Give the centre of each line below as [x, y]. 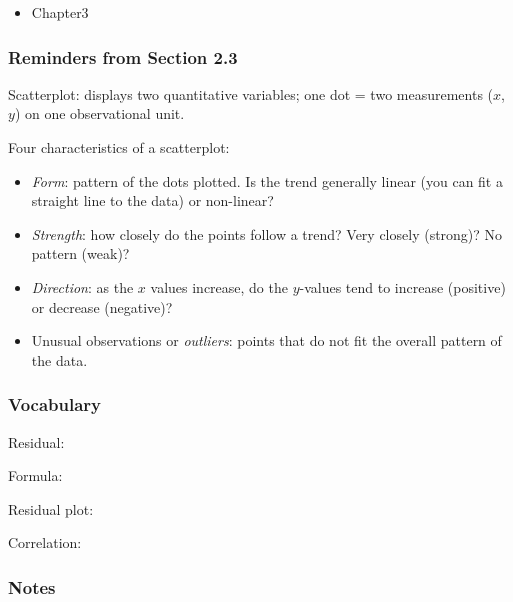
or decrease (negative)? [102, 306]
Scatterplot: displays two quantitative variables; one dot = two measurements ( [251, 93]
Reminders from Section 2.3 [123, 56]
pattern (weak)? [80, 253]
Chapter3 [60, 12]
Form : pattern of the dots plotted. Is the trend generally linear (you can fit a [267, 180]
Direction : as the [82, 286]
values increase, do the [219, 286]
